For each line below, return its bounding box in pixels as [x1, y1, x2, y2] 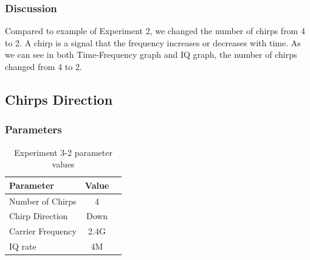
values [52, 158, 75, 170]
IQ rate [9, 240, 36, 253]
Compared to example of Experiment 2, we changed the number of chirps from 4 [5, 24, 305, 37]
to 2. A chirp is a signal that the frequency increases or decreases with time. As [5, 36, 301, 49]
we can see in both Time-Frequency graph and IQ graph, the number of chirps [5, 48, 297, 61]
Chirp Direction [9, 209, 68, 222]
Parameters [5, 122, 62, 137]
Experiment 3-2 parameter [14, 146, 112, 158]
